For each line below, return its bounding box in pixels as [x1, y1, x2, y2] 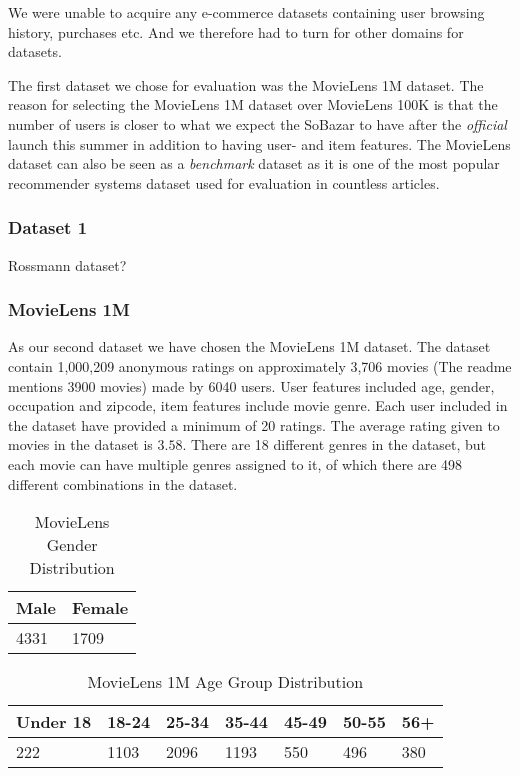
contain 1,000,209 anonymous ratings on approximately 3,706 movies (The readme [8, 355, 512, 376]
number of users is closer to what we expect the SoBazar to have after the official [8, 113, 507, 134]
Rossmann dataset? [8, 254, 127, 275]
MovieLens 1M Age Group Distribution [87, 670, 364, 694]
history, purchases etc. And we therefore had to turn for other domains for [8, 21, 464, 42]
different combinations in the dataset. [8, 473, 238, 494]
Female [71, 596, 129, 620]
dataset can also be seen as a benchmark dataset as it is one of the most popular [8, 153, 500, 174]
